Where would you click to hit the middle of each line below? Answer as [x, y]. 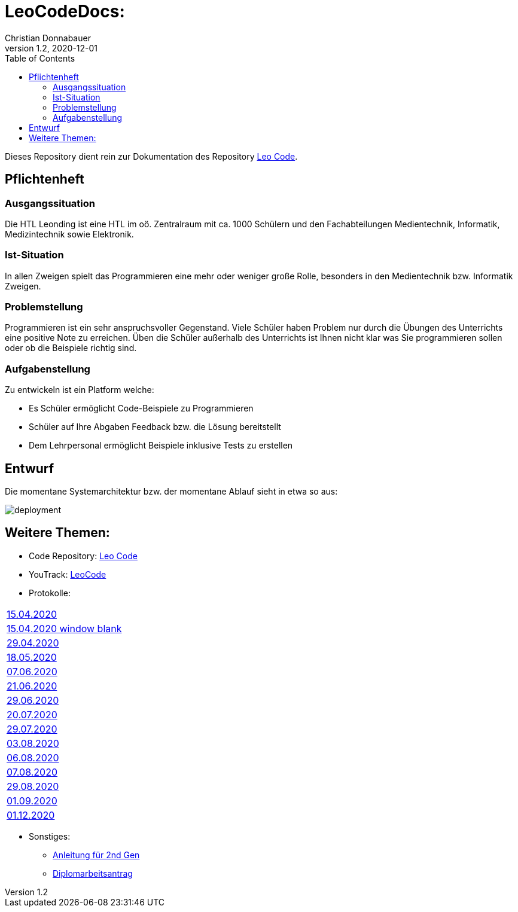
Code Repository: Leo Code [83, 556]
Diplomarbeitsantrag [93, 873]
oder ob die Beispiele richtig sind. [71, 348]
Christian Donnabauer [48, 38]
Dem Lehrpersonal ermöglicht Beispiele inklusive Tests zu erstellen [161, 446]
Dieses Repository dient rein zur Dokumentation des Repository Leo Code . [151, 156]
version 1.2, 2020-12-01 [51, 48]
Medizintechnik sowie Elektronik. [69, 234]
